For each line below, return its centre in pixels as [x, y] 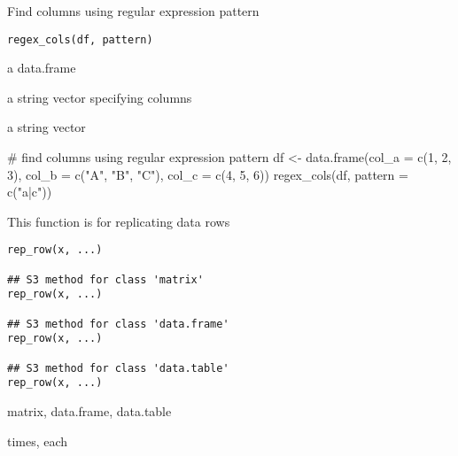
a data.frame [42, 68]
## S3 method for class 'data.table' [118, 368]
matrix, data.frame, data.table [89, 410]
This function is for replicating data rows [119, 221]
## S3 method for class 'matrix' [105, 279]
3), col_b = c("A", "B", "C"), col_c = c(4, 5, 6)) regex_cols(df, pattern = [208, 174]
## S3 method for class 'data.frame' [118, 324]
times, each [38, 441]
